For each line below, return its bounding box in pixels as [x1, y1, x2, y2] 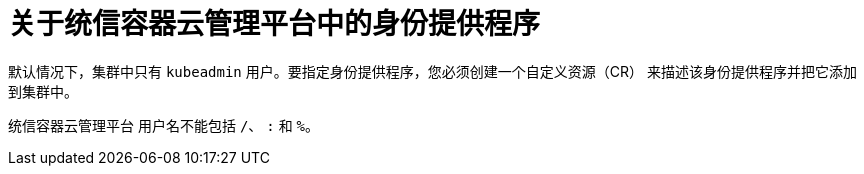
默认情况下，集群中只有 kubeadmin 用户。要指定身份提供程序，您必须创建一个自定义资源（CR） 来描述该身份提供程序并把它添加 [8, 62, 857, 80]
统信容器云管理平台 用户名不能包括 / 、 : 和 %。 [8, 116, 319, 134]
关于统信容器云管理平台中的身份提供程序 [8, 7, 541, 41]
